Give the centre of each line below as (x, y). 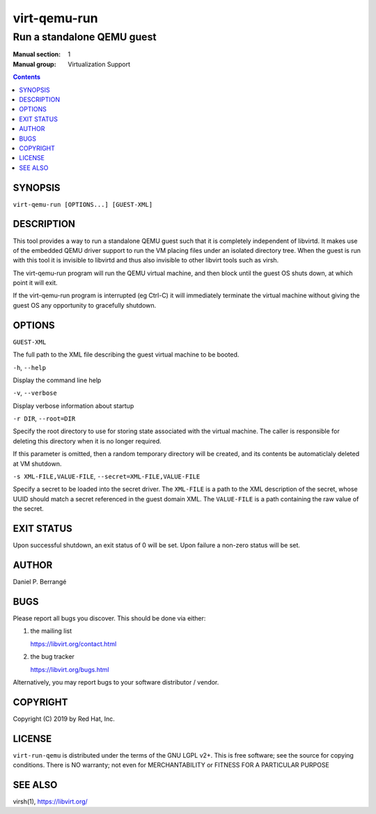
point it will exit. (36, 283)
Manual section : (37, 54)
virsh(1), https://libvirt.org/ (50, 801)
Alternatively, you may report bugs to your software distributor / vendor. (116, 682)
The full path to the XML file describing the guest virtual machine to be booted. (126, 354)
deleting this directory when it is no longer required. (87, 441)
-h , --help (30, 367)
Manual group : (34, 64)
